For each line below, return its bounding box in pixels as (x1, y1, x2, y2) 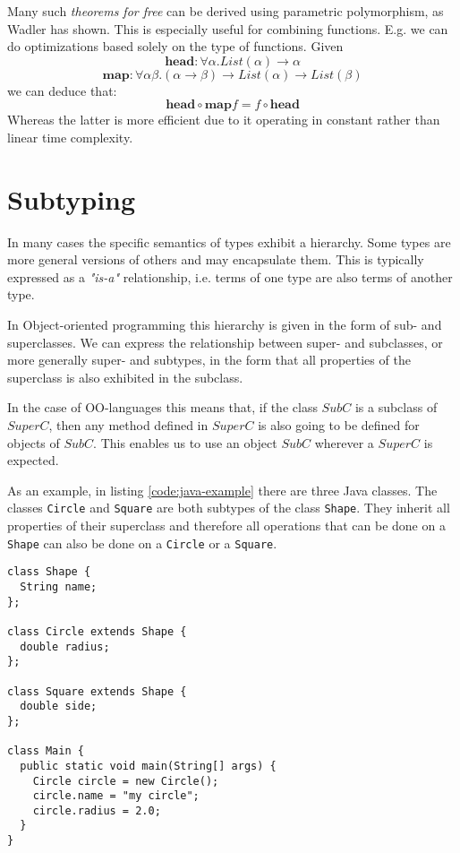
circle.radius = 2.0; (32, 804, 161, 817)
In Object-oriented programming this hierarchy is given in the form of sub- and (7, 315, 442, 334)
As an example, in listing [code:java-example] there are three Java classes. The (7, 480, 438, 499)
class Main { (7, 745, 84, 758)
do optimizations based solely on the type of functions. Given (7, 37, 344, 56)
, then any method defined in (48, 416, 209, 435)
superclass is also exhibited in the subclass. (7, 367, 243, 386)
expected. (7, 451, 59, 470)
